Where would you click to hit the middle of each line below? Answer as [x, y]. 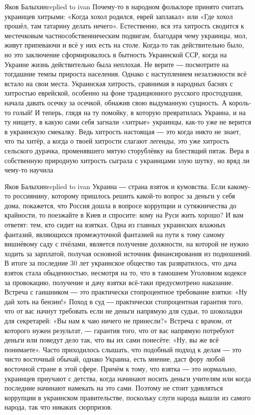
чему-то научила [29, 170]
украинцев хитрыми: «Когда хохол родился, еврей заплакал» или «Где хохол [119, 16]
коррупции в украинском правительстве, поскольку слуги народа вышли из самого [127, 397]
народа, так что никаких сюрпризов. [59, 407]
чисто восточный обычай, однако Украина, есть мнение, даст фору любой [115, 359]
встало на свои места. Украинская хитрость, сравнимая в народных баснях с [119, 83]
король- [240, 102]
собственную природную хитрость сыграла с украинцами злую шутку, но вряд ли [127, 160]
